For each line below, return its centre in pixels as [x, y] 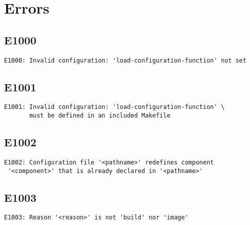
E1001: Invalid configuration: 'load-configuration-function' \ [114, 107]
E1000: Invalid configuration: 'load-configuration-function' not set [125, 60]
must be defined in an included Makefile [100, 116]
